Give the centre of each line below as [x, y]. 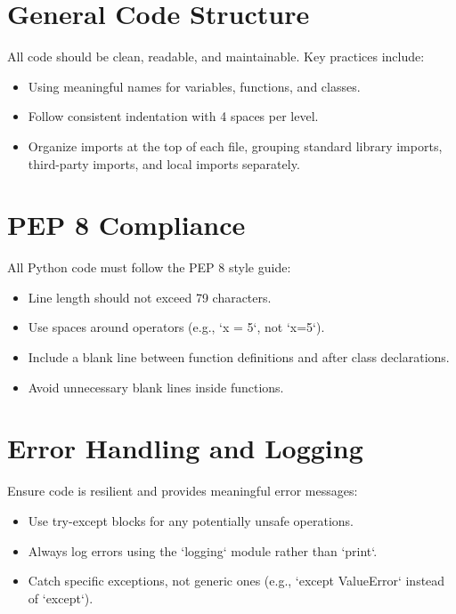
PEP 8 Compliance [126, 225]
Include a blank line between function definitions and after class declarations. [239, 357]
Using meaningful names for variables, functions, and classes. [194, 86]
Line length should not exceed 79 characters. [150, 297]
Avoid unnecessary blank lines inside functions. [156, 387]
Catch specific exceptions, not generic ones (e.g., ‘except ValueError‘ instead [236, 581]
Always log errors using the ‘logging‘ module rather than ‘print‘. [203, 550]
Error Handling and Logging [185, 448]
